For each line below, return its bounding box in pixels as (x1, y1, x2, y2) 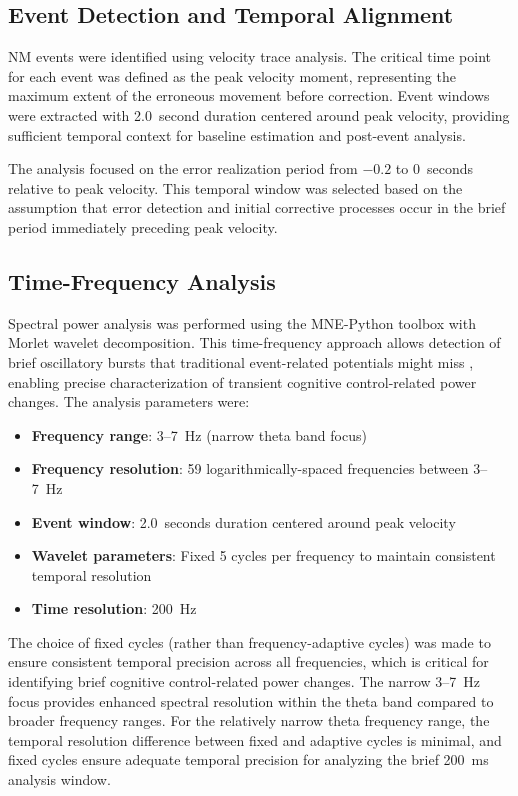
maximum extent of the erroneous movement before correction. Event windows (8, 85, 490, 106)
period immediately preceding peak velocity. (8, 216, 278, 237)
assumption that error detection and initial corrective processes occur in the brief (8, 197, 506, 218)
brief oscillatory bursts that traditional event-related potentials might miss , (8, 351, 474, 372)
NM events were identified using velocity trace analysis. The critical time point (8, 46, 491, 67)
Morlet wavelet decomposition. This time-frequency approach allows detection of (8, 332, 501, 353)
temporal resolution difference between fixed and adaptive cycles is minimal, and (8, 729, 502, 750)
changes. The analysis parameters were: (8, 391, 250, 412)
